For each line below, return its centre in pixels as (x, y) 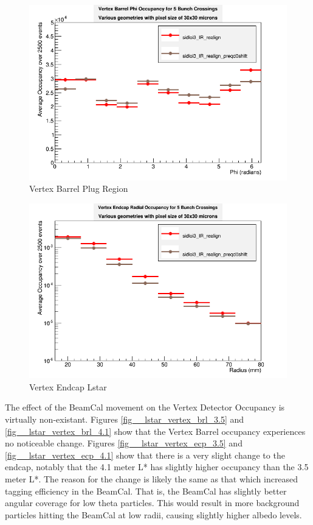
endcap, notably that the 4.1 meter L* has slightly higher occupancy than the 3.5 (157, 467)
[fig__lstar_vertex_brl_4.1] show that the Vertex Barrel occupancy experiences (155, 431)
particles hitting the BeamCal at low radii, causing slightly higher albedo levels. (153, 514)
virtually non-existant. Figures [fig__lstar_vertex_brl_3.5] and (125, 419)
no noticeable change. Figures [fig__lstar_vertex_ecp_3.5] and (124, 443)
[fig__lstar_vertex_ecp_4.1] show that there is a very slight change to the (145, 455)
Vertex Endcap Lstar (68, 386)
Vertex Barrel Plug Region (79, 189)
